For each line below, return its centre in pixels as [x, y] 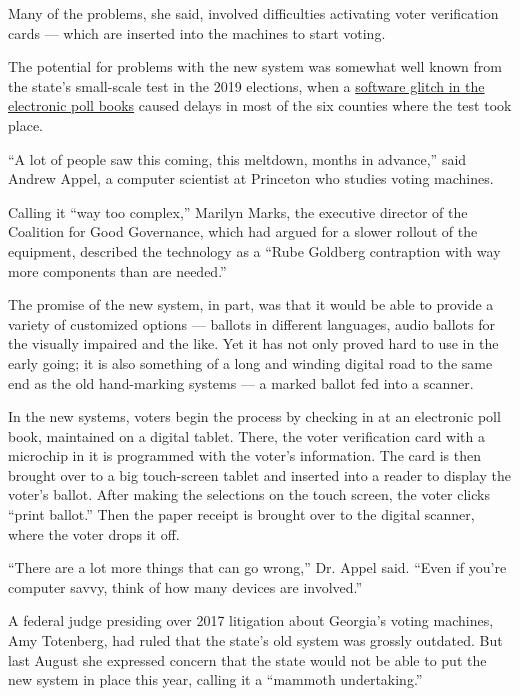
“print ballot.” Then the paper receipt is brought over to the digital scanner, [241, 514]
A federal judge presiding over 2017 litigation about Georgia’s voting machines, [251, 620]
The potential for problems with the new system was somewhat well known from [255, 66]
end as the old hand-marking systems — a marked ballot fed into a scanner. [241, 382]
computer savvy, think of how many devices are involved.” [185, 586]
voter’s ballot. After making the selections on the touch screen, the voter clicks [249, 494]
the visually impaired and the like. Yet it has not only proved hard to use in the [253, 343]
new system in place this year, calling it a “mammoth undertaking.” [215, 679]
